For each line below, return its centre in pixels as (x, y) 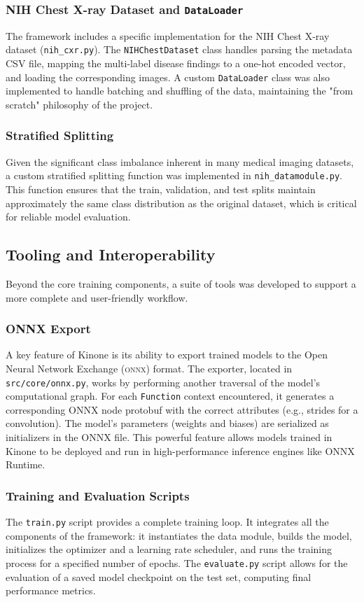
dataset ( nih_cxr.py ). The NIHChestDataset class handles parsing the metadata (179, 49)
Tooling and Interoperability (111, 254)
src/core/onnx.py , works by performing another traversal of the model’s (163, 382)
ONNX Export (48, 329)
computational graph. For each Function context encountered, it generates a (170, 396)
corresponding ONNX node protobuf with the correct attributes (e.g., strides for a (182, 409)
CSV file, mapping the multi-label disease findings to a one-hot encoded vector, (176, 63)
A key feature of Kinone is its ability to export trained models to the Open (167, 355)
